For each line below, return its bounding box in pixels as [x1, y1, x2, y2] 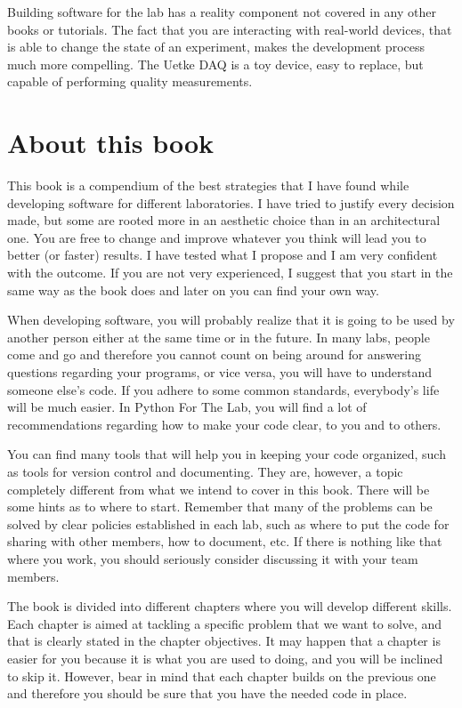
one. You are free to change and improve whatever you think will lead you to [7, 228, 426, 246]
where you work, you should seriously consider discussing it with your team [7, 549, 418, 567]
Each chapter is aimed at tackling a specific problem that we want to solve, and [7, 614, 442, 632]
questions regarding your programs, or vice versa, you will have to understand [7, 363, 433, 382]
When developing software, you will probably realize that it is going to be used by [7, 310, 455, 329]
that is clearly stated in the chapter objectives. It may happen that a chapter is [7, 632, 441, 650]
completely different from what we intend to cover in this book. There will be [7, 479, 430, 498]
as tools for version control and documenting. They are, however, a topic [7, 463, 403, 480]
